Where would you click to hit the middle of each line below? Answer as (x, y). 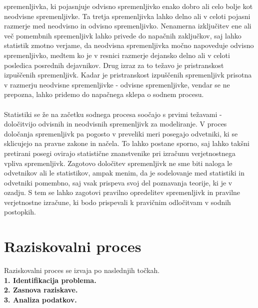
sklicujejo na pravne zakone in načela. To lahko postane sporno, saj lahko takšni (127, 143)
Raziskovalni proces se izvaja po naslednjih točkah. (82, 270)
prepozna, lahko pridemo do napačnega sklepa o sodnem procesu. (104, 94)
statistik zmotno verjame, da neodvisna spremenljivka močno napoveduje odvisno (129, 45)
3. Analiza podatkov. (40, 299)
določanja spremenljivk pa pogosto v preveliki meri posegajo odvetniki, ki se (121, 133)
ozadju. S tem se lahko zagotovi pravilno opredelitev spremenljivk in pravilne (122, 192)
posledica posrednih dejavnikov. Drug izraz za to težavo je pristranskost (114, 65)
